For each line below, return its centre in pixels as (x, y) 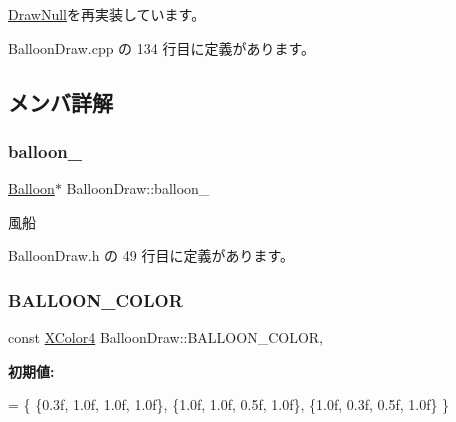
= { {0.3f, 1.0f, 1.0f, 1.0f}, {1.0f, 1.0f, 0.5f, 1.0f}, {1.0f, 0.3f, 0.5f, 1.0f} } (229, 404)
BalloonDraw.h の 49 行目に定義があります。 (151, 255)
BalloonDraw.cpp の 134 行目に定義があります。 (162, 47)
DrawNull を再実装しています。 (107, 14)
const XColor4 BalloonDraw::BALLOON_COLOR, (165, 337)
